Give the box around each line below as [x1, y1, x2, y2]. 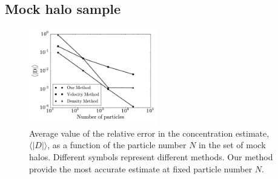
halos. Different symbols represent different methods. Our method [29, 150, 273, 163]
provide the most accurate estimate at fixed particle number [29, 162, 253, 175]
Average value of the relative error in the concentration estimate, [29, 126, 270, 139]
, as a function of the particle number [47, 138, 187, 151]
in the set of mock [199, 138, 266, 151]
